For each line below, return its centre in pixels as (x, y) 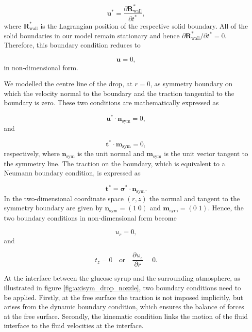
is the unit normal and (111, 153)
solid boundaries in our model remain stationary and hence (92, 35)
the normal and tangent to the (194, 198)
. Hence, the (226, 208)
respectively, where (32, 153)
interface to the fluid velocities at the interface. (74, 325)
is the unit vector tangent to (206, 153)
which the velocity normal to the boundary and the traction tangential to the (119, 93)
